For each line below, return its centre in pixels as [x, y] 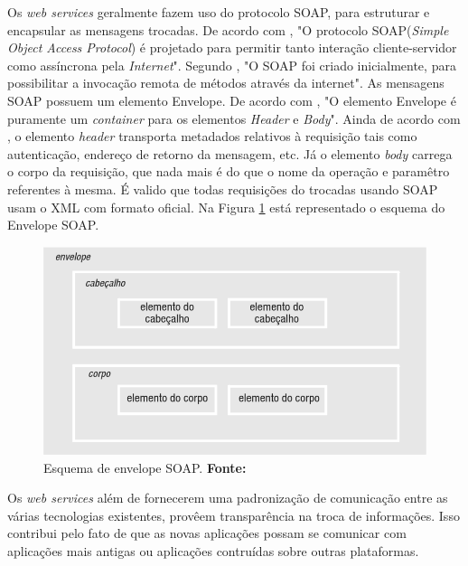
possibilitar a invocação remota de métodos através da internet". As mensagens [226, 83]
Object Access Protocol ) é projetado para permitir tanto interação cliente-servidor [232, 47]
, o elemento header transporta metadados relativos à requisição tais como [212, 136]
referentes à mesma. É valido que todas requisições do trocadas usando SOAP [223, 189]
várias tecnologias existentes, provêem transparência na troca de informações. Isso [234, 515]
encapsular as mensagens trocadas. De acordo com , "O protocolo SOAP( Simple [228, 29]
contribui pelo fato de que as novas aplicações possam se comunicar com [207, 533]
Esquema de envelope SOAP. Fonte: [145, 467]
